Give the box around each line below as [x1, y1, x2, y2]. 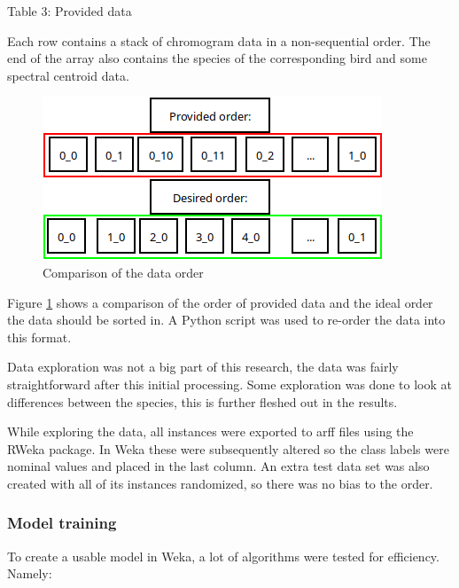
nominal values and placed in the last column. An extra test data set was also [7, 457, 430, 475]
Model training [7, 512, 117, 534]
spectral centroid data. [7, 66, 129, 84]
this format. [7, 327, 72, 346]
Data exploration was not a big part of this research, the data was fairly [7, 357, 399, 376]
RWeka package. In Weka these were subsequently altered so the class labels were [7, 439, 449, 458]
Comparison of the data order [43, 263, 204, 281]
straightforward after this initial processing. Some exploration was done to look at [7, 374, 452, 393]
